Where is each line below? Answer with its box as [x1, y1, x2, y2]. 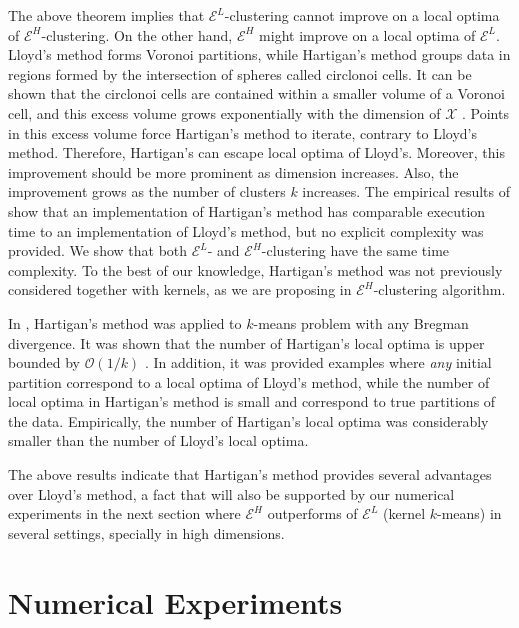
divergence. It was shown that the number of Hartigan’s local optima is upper [8, 332, 485, 353]
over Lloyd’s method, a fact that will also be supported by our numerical [8, 483, 455, 504]
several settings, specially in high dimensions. [8, 522, 285, 543]
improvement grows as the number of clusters [8, 181, 286, 202]
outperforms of [267, 503, 358, 524]
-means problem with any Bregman [253, 312, 469, 333]
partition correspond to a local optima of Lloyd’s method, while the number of [8, 371, 490, 392]
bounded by [8, 352, 80, 373]
